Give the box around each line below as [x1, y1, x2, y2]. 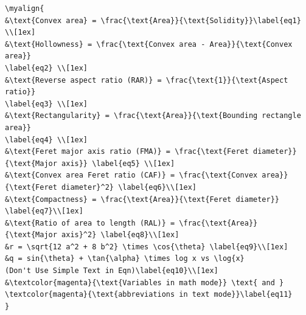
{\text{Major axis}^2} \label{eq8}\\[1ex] [5, 230, 179, 240]
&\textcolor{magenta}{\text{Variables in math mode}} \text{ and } [5, 278, 284, 287]
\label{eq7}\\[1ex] [5, 207, 83, 216]
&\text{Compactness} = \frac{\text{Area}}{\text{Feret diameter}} [5, 195, 280, 204]
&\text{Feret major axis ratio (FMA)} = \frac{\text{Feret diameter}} [5, 147, 297, 156]
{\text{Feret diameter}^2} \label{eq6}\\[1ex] [5, 182, 196, 192]
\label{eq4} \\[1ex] [5, 135, 88, 144]
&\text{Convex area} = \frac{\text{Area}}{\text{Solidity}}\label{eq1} [5, 16, 301, 25]
